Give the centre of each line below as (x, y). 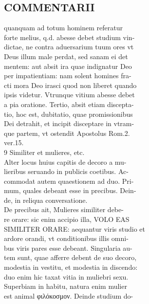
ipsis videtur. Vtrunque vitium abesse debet (69, 95)
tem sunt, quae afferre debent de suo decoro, (70, 257)
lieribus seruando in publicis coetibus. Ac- (66, 171)
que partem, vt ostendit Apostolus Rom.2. (67, 133)
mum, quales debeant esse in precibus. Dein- (70, 190)
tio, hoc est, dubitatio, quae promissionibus (68, 114)
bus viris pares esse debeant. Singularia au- (68, 248)
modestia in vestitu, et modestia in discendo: (71, 267)
